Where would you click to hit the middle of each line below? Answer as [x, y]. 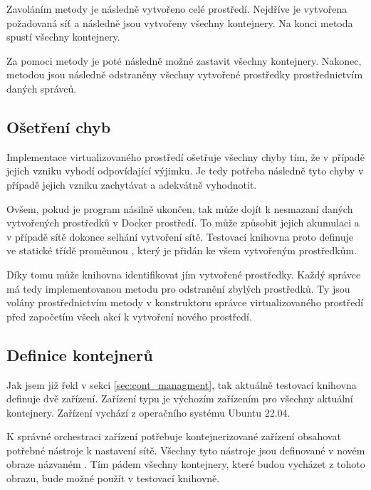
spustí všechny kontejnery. [63, 37]
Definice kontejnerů [80, 354]
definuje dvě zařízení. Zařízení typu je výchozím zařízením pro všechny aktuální [180, 398]
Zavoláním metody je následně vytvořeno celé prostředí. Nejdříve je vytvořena [177, 9]
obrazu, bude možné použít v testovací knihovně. [113, 478]
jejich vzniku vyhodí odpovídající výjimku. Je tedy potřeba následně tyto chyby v [185, 171]
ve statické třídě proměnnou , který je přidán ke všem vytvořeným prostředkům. [182, 250]
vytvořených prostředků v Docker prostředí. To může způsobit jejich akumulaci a [183, 223]
